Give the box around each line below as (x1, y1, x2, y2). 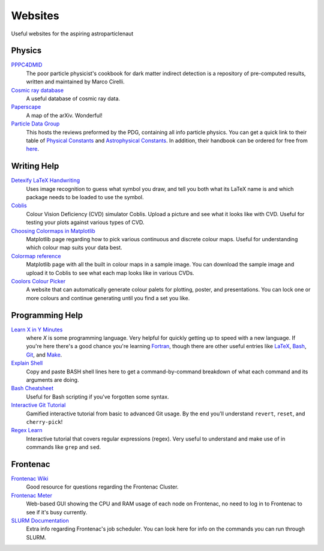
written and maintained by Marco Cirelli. (26, 78, 125, 85)
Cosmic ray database (11, 86, 64, 94)
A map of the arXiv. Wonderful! (26, 112, 103, 119)
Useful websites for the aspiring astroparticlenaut (11, 30, 134, 37)
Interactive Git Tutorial (11, 402, 66, 409)
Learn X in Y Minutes (11, 326, 63, 333)
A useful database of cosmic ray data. (26, 95, 120, 102)
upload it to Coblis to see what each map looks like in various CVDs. (26, 269, 194, 276)
